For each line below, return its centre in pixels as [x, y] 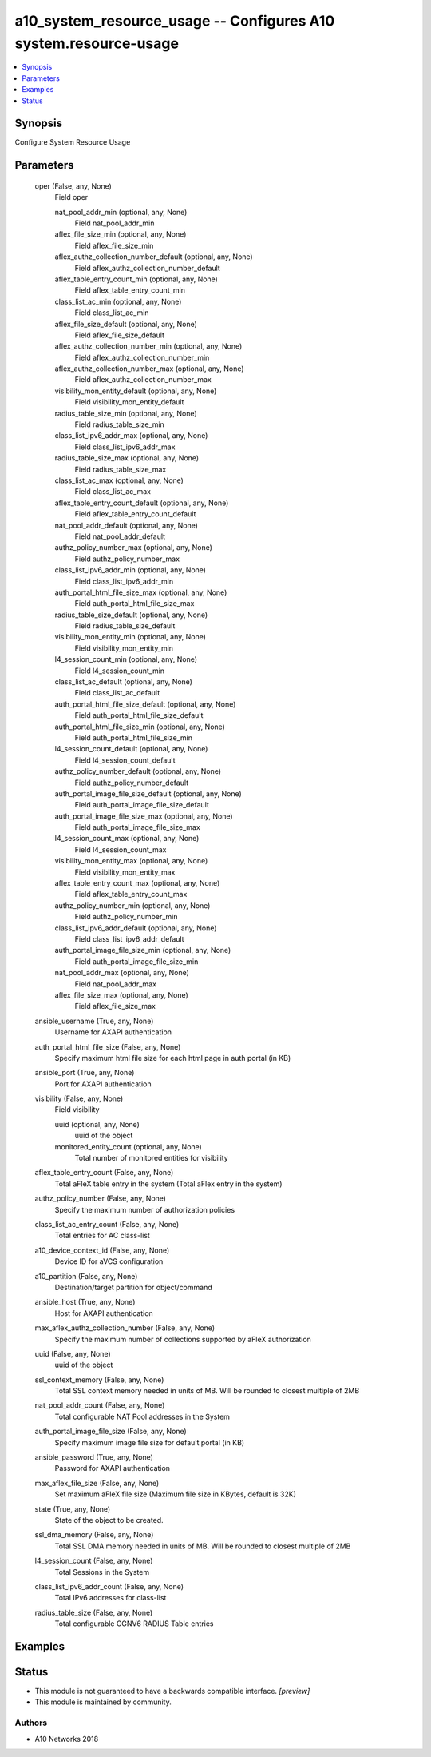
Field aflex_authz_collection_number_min [142, 357]
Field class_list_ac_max [113, 492]
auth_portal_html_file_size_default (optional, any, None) [145, 704]
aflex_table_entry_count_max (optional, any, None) [137, 883]
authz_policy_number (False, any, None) [101, 1198]
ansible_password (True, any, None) [94, 1457]
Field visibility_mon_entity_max [125, 872]
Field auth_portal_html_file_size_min [134, 737]
